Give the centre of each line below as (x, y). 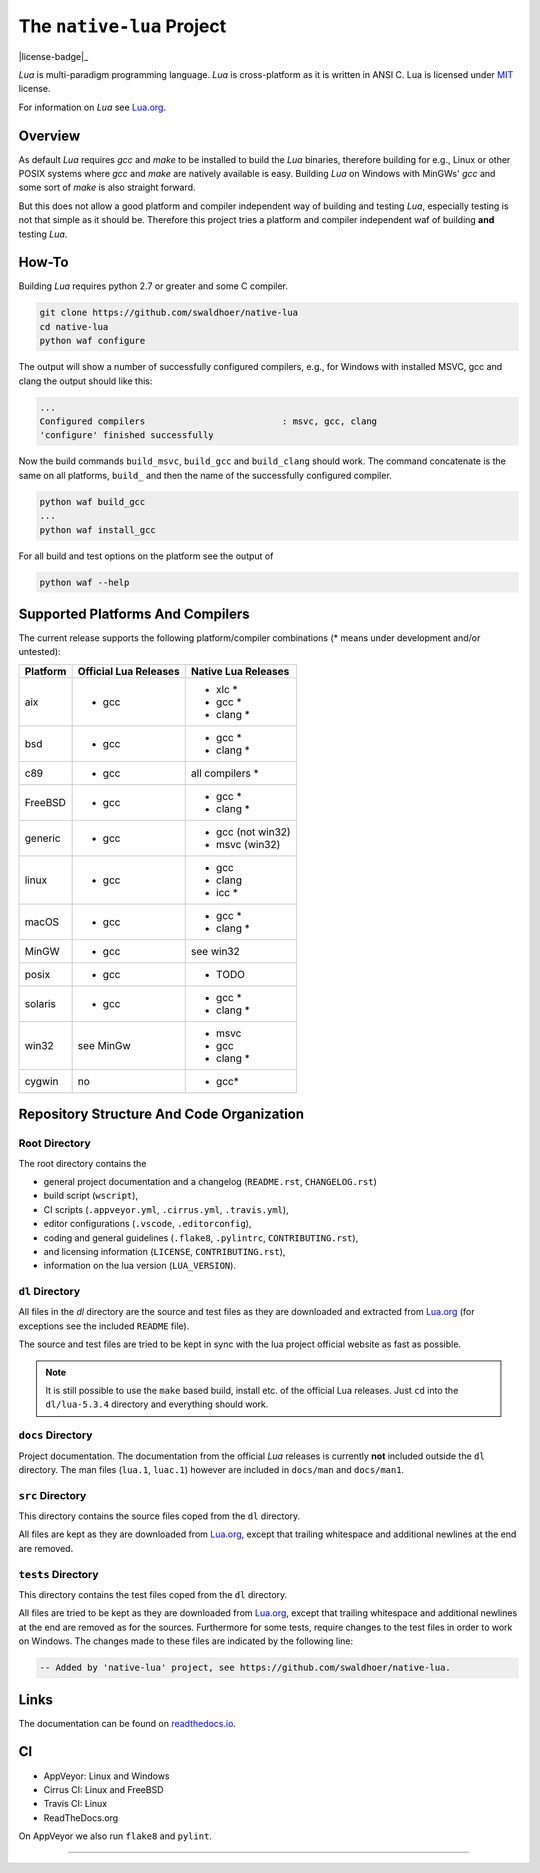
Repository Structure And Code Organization (161, 1114)
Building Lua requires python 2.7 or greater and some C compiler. (153, 286)
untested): (39, 652)
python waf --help (84, 582)
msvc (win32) (248, 844)
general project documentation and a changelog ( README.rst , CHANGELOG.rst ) (210, 1181)
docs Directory (55, 1435)
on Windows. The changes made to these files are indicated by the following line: (186, 1641)
